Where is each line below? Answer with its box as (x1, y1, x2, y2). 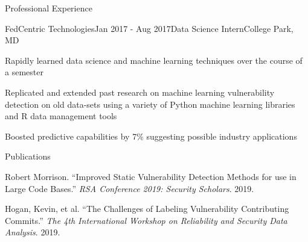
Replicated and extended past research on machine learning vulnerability (5, 85, 275, 98)
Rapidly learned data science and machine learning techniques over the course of (5, 54, 303, 66)
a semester (5, 66, 43, 78)
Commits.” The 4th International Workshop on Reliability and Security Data (5, 214, 287, 226)
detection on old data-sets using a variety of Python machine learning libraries (5, 98, 295, 110)
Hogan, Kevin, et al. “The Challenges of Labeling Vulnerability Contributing (5, 202, 289, 215)
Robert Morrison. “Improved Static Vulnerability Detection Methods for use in (5, 170, 297, 182)
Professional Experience (5, 2, 92, 14)
